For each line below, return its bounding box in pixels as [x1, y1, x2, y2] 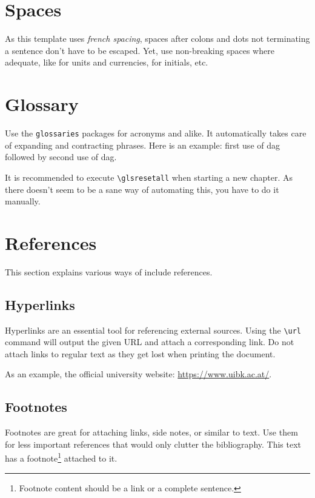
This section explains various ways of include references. [5, 265, 213, 278]
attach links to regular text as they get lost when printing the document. [5, 347, 276, 360]
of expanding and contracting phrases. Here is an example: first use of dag [5, 138, 280, 151]
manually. [5, 195, 41, 207]
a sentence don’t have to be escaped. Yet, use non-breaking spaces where [5, 44, 274, 56]
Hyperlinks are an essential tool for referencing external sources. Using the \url [5, 323, 302, 336]
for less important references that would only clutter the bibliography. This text [5, 437, 302, 450]
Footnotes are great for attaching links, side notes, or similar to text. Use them [5, 426, 298, 439]
